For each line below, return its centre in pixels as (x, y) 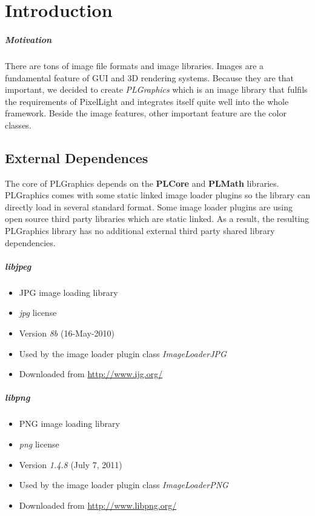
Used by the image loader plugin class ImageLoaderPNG (124, 485)
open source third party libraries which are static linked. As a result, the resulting (157, 219)
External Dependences (77, 157)
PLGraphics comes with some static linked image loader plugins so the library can (157, 195)
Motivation (28, 39)
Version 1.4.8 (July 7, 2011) (71, 464)
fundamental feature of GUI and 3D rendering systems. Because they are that (149, 77)
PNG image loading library (69, 424)
